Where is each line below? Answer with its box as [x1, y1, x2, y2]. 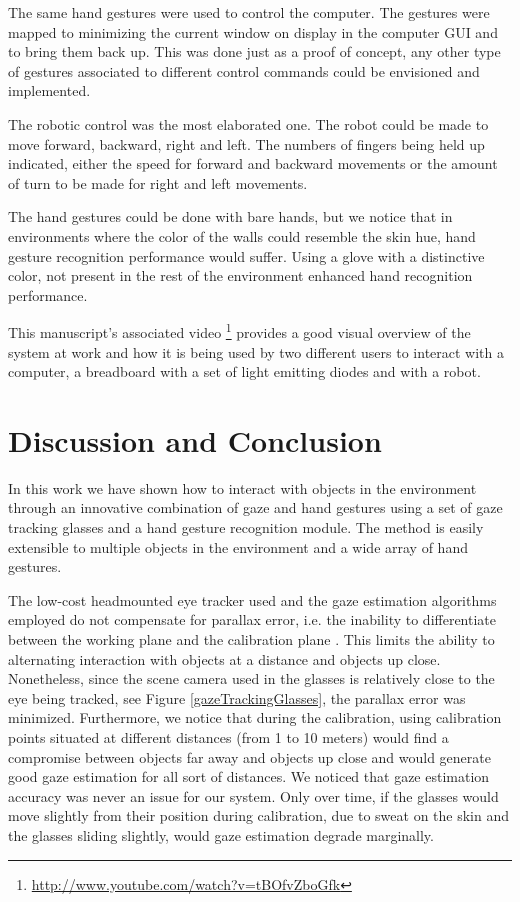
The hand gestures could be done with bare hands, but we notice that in [8, 206, 453, 227]
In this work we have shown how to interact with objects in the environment [8, 477, 477, 498]
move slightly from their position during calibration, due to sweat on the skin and [8, 805, 510, 826]
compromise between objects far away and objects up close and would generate [8, 746, 491, 767]
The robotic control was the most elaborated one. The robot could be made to [8, 113, 489, 134]
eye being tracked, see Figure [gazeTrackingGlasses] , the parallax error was [8, 687, 466, 708]
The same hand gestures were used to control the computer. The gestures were [8, 2, 490, 22]
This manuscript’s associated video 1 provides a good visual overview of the [8, 319, 471, 342]
